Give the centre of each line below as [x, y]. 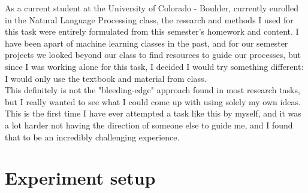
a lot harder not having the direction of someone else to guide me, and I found [149, 125]
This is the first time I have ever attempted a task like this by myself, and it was [153, 113]
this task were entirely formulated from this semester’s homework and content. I [152, 31]
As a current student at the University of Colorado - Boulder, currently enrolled [152, 8]
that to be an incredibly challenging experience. [92, 137]
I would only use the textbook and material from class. [106, 78]
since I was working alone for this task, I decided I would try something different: [154, 66]
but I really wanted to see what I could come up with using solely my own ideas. [153, 101]
